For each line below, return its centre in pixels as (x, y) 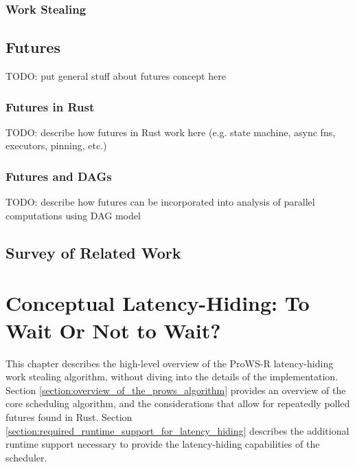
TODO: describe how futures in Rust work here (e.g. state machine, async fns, (171, 132)
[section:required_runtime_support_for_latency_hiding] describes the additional (177, 430)
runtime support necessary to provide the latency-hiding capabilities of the (163, 444)
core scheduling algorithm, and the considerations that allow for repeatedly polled (178, 403)
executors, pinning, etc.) (56, 145)
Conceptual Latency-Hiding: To (158, 303)
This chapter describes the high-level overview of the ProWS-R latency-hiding (170, 363)
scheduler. (26, 457)
